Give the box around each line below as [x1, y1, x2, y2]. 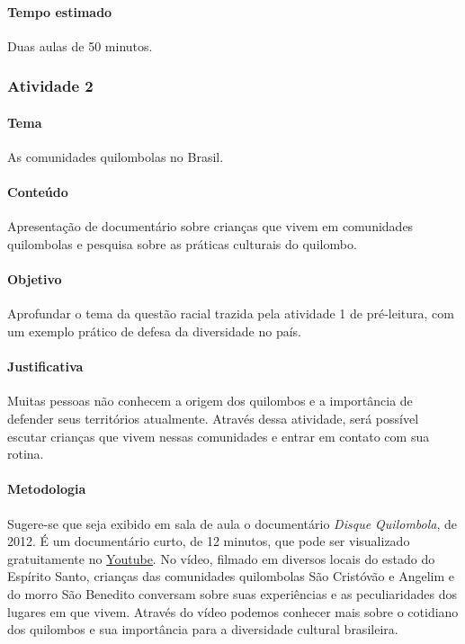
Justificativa [7, 357, 84, 376]
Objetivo [7, 270, 62, 289]
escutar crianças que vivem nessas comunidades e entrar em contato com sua [7, 426, 430, 445]
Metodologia [7, 479, 86, 498]
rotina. [7, 444, 44, 463]
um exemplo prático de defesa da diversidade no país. [7, 322, 301, 340]
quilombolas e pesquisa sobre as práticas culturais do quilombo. [7, 235, 357, 254]
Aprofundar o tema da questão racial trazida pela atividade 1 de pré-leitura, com [7, 304, 454, 323]
